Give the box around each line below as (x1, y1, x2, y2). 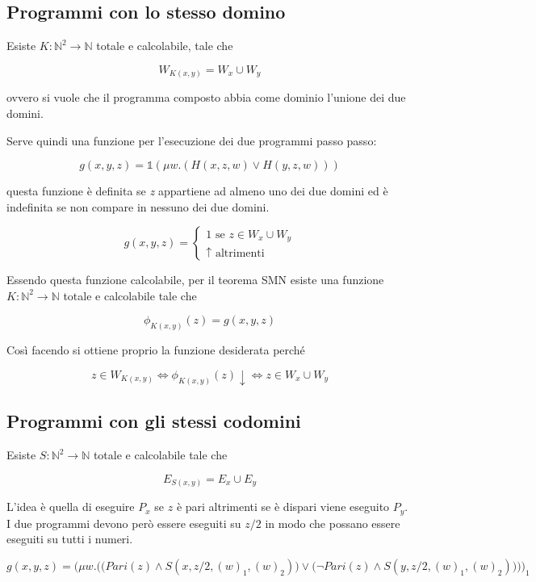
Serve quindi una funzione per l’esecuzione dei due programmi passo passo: (6, 132, 377, 149)
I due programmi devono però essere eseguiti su (6, 514, 241, 531)
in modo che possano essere (265, 514, 400, 531)
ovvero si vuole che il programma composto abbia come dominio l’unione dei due (6, 89, 406, 106)
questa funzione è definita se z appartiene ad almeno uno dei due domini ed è (6, 182, 388, 199)
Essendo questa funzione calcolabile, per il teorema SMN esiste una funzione (6, 271, 384, 288)
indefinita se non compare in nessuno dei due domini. (6, 198, 270, 215)
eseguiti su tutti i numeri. (6, 530, 133, 547)
